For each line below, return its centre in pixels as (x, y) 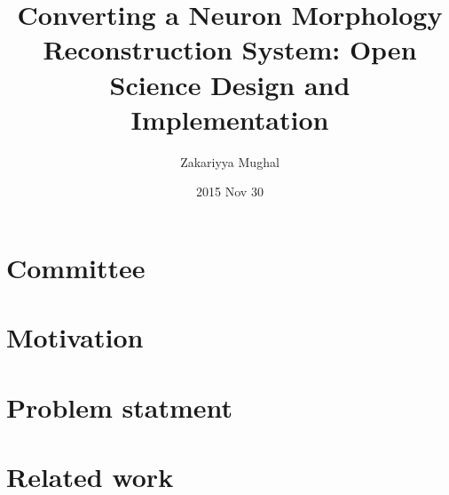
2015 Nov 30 (230, 192)
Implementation (230, 119)
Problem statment (119, 407)
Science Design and (230, 84)
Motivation (75, 337)
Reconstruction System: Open (230, 49)
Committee (76, 267)
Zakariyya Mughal (230, 161)
